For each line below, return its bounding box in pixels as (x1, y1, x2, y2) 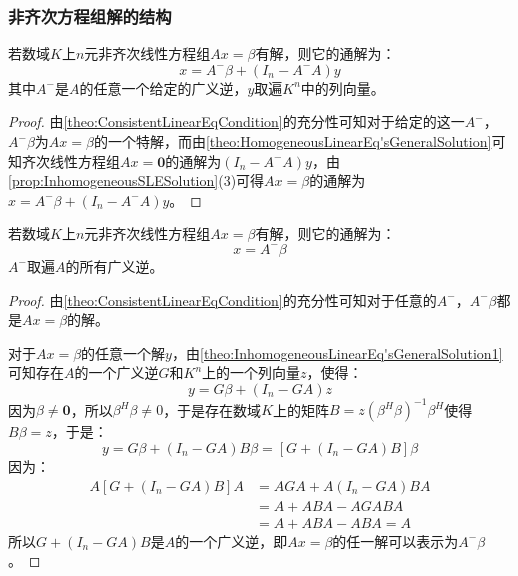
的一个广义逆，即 (175, 530, 288, 551)
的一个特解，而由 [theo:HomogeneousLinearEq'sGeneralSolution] (93, 131, 492, 151)
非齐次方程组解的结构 (8, 3, 172, 28)
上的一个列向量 (202, 362, 301, 383)
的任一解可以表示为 (332, 530, 459, 551)
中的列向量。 (300, 77, 385, 98)
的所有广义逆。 (65, 255, 164, 276)
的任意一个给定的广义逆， (79, 77, 248, 98)
